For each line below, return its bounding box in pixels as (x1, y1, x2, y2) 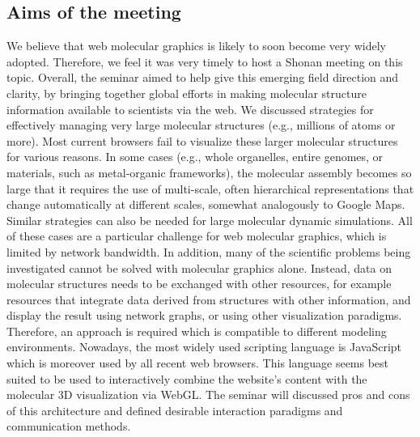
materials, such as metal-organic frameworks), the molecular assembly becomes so (6, 163, 412, 180)
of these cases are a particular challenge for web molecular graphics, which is (6, 227, 387, 244)
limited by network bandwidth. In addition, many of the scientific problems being (6, 243, 411, 260)
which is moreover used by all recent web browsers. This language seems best (6, 354, 389, 371)
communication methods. (6, 418, 131, 435)
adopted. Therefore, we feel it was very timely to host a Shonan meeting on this (6, 53, 403, 70)
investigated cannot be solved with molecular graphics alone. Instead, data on (6, 259, 392, 276)
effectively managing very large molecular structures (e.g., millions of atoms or (6, 117, 396, 134)
